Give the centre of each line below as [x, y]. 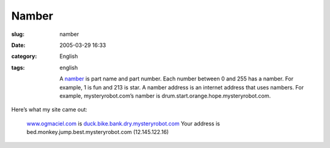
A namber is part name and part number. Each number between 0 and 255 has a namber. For [177, 79]
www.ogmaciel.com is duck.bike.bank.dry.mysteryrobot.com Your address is [123, 123]
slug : [18, 34]
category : [24, 56]
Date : [18, 45]
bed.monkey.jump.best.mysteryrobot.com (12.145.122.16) [98, 132]
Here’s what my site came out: [50, 110]
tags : [18, 68]
